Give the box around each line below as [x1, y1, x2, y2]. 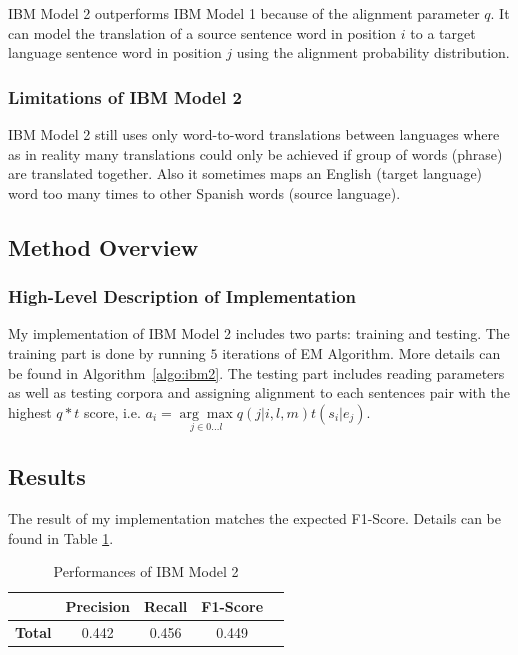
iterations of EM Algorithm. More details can [222, 342, 501, 363]
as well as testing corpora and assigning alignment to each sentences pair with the [8, 382, 510, 403]
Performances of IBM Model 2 [53, 561, 239, 582]
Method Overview [8, 231, 199, 262]
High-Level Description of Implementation [8, 284, 357, 309]
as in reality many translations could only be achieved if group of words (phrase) [8, 143, 503, 164]
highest [8, 401, 52, 422]
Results [8, 461, 86, 492]
